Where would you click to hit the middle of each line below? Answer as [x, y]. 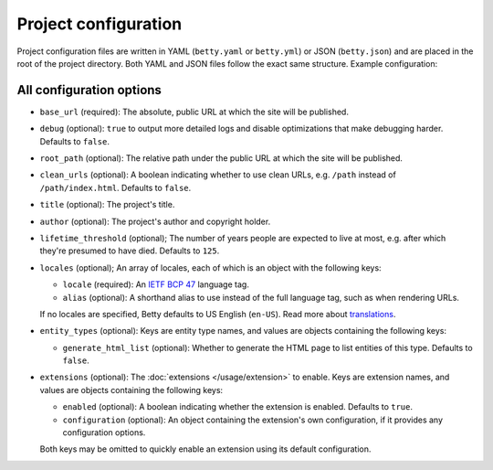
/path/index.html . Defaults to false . [115, 187]
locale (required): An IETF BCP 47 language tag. [156, 284]
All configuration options [89, 90]
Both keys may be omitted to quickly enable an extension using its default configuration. [205, 449]
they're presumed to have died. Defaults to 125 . [130, 251]
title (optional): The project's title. [107, 205]
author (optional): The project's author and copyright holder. [155, 221]
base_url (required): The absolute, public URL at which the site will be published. [194, 112]
